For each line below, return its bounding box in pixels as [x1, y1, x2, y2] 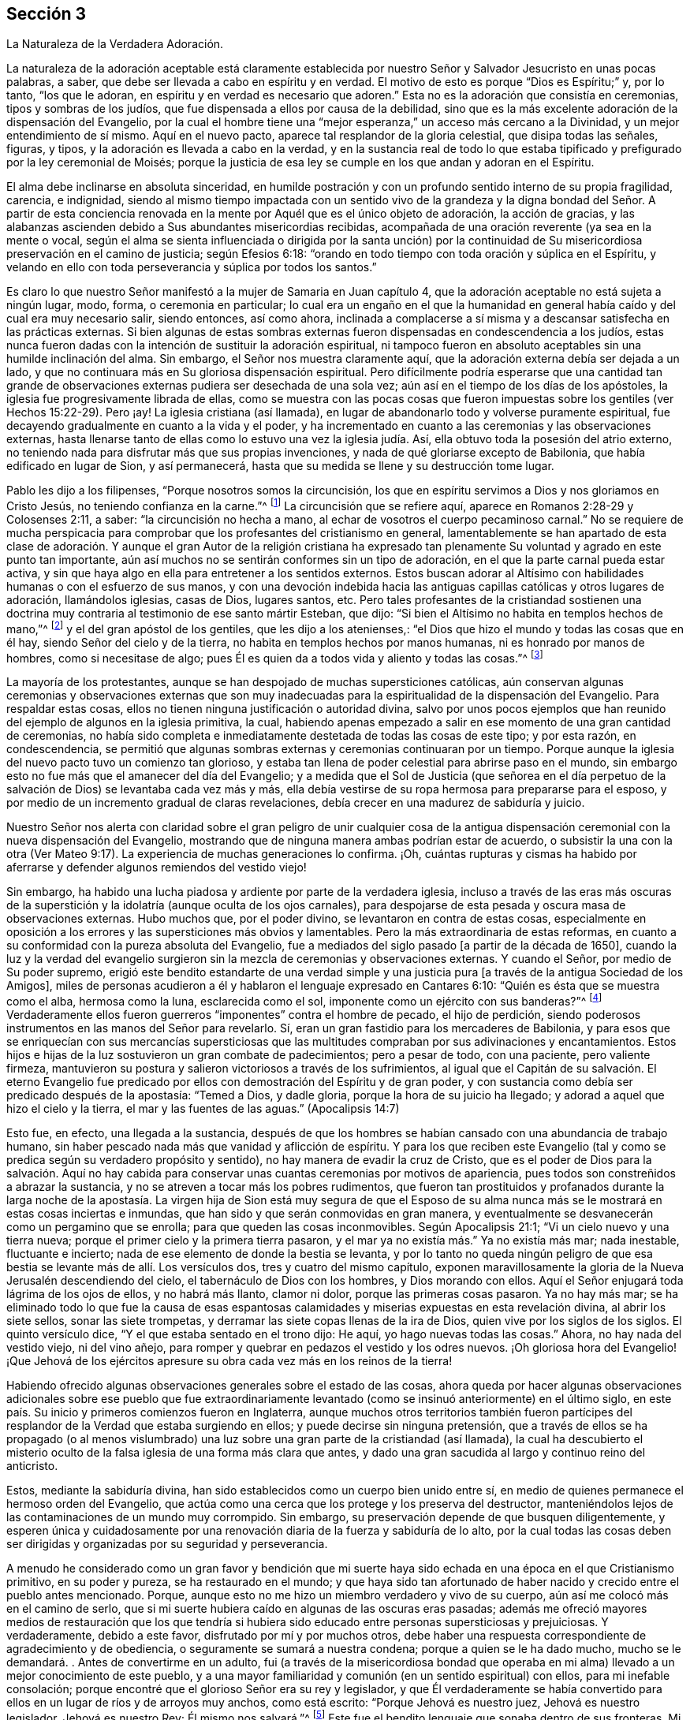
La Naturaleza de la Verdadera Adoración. [6, 37, 224, 51]
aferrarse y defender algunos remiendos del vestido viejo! [6, 860, 307, 875]
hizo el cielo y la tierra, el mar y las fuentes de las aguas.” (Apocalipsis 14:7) [6, 1102, 400, 1116]
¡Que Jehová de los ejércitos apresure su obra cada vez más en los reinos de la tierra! [6, 1354, 453, 1368]
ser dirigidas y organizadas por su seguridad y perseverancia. [6, 1537, 328, 1551]
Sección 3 [6, 4, 87, 24]
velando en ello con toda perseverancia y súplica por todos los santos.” [6, 260, 377, 274]
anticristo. [6, 1459, 58, 1473]
